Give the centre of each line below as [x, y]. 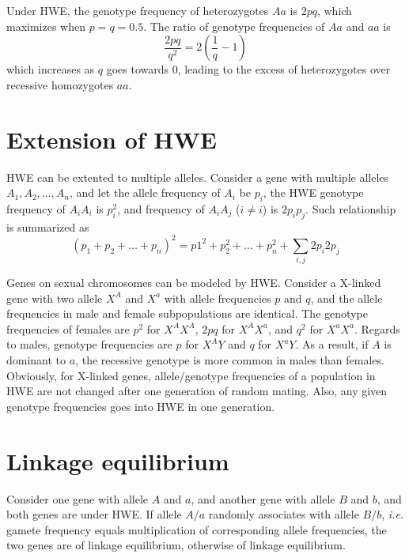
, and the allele [347, 298]
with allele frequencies [218, 298]
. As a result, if [332, 344]
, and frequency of [161, 208]
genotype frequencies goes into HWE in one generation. [141, 406]
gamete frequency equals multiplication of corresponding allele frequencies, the [197, 529]
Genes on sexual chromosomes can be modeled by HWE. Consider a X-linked [194, 283]
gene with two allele [55, 298]
